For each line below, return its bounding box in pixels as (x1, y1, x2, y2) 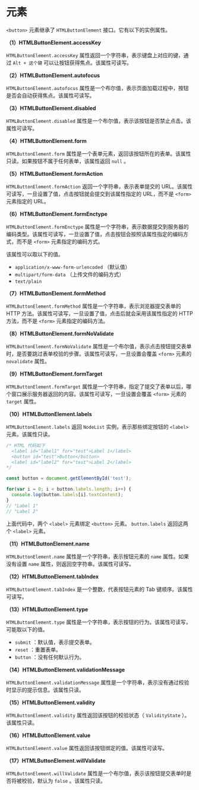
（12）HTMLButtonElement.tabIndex (6, 573, 99, 580)
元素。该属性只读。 (6, 430, 53, 438)
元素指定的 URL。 (6, 197, 49, 205)
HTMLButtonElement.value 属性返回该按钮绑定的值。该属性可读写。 (6, 744, 168, 751)
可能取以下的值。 (6, 625, 48, 633)
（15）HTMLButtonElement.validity (6, 699, 96, 706)
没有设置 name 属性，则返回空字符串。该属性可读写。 (6, 560, 135, 567)
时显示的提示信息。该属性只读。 (6, 686, 84, 693)
